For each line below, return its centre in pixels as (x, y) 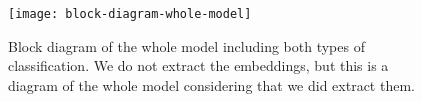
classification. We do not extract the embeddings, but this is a (198, 65)
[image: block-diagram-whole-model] (130, 14)
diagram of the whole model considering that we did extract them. (211, 84)
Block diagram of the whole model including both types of (186, 45)
